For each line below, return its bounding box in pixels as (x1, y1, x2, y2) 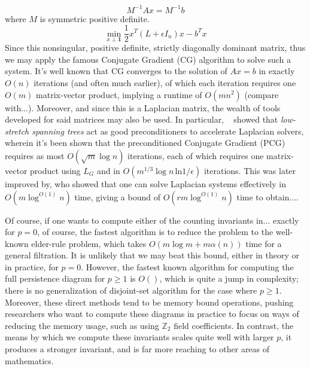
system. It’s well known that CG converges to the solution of (5, 65, 227, 77)
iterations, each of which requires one (127, 149, 264, 161)
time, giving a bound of (74, 190, 161, 203)
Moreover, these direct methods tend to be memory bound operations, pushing (5, 295, 294, 308)
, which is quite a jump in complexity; (159, 272, 299, 285)
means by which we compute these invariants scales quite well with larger (5, 331, 274, 343)
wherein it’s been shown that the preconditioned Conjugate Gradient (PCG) (5, 136, 285, 149)
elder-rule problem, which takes (31, 237, 147, 249)
